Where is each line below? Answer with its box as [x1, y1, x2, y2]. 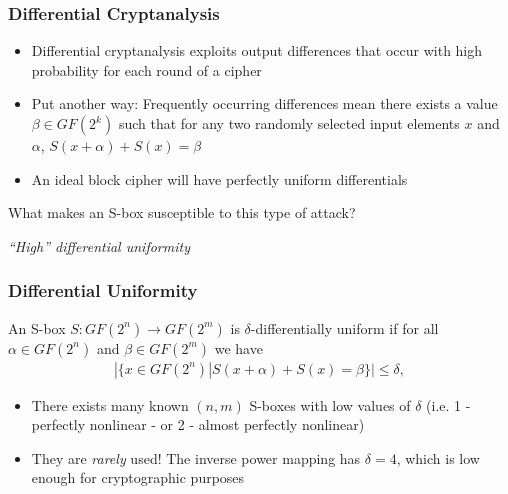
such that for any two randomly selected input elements [118, 113, 460, 133]
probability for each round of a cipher [31, 59, 262, 80]
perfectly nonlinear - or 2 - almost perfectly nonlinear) [31, 414, 365, 435]
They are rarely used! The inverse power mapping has [31, 447, 361, 468]
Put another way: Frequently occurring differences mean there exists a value [31, 93, 498, 114]
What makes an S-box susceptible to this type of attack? [8, 202, 356, 223]
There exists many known [31, 394, 189, 415]
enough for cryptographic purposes [31, 467, 245, 488]
